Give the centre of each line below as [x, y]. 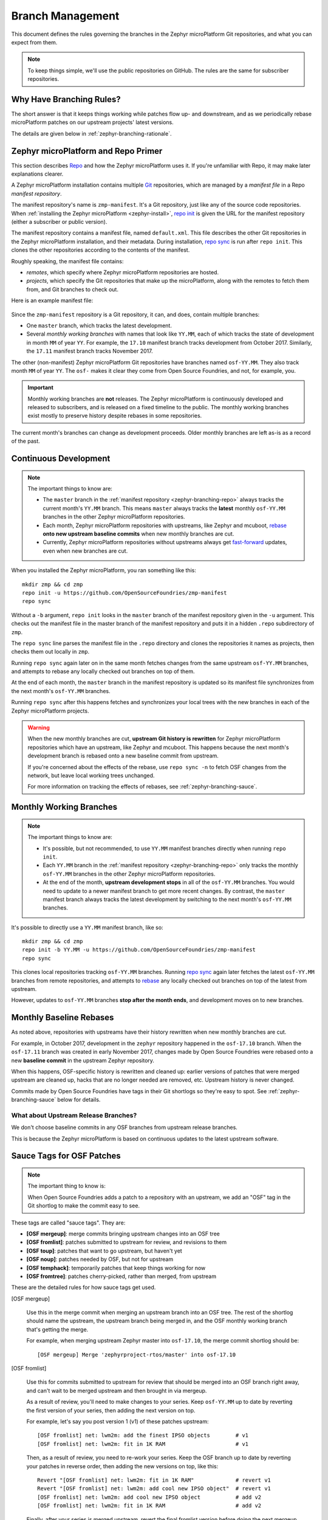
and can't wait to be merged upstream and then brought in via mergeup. [117, 1390]
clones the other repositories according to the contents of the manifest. [101, 250]
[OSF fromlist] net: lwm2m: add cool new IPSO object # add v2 [149, 1497]
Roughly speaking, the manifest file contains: [67, 261]
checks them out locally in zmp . [50, 652]
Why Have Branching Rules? [66, 99]
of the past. [26, 441]
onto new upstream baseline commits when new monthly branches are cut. [138, 534]
